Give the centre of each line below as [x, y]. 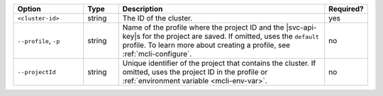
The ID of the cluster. [157, 18]
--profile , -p [39, 41]
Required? [346, 9]
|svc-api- [301, 27]
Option [29, 9]
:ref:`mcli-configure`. [157, 54]
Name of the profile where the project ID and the [203, 27]
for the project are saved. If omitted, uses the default [231, 36]
